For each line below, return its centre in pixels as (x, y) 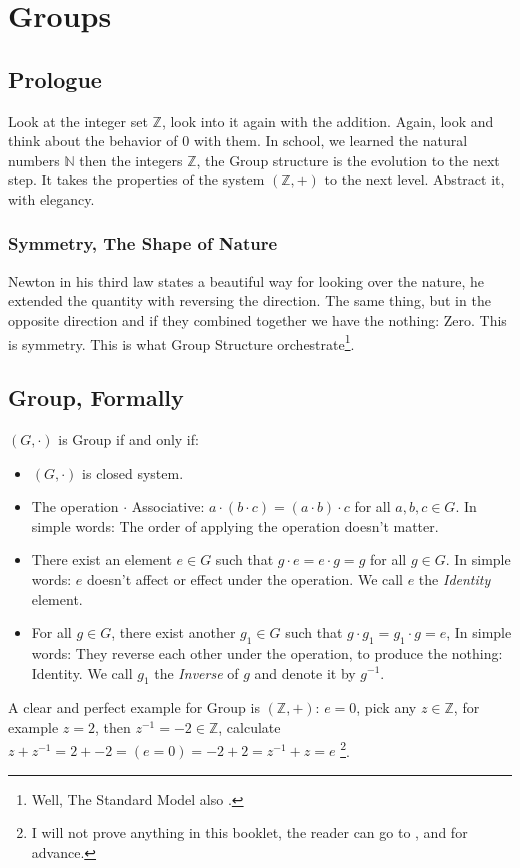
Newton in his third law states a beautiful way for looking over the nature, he (246, 280)
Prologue (55, 78)
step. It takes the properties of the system (136, 179)
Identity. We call (82, 672)
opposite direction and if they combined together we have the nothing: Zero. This (257, 319)
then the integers (131, 159)
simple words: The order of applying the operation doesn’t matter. (235, 525)
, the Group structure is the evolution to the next (348, 159)
